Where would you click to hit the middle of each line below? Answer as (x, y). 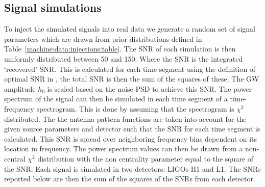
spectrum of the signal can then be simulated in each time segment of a (116, 99)
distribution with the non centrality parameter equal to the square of (146, 158)
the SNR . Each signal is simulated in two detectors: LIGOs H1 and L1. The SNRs (132, 168)
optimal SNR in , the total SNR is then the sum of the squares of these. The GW (132, 79)
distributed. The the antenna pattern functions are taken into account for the (125, 118)
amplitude (20, 88)
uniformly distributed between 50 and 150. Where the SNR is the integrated (124, 58)
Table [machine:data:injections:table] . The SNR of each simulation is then (120, 49)
